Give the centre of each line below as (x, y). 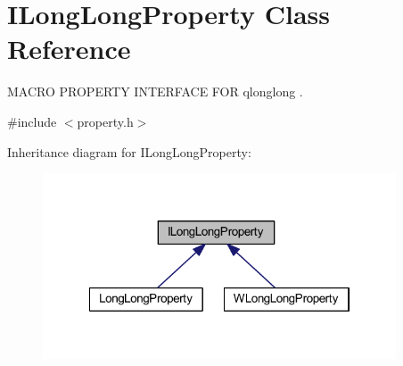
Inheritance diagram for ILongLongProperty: (129, 151)
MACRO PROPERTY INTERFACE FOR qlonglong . (155, 91)
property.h (105, 121)
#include (32, 121)
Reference (69, 49)
